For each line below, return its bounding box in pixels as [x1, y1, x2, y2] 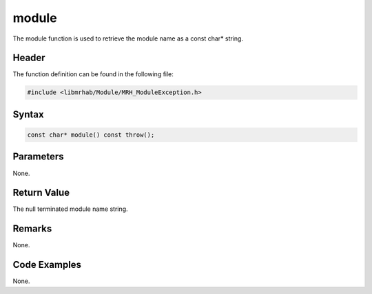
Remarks [12, 223, 52, 235]
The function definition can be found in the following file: [12, 70, 174, 78]
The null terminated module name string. [12, 205, 128, 213]
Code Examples [12, 259, 82, 271]
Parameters [12, 151, 64, 163]
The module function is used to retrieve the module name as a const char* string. [12, 34, 244, 43]
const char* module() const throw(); [27, 131, 155, 139]
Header [12, 52, 45, 64]
